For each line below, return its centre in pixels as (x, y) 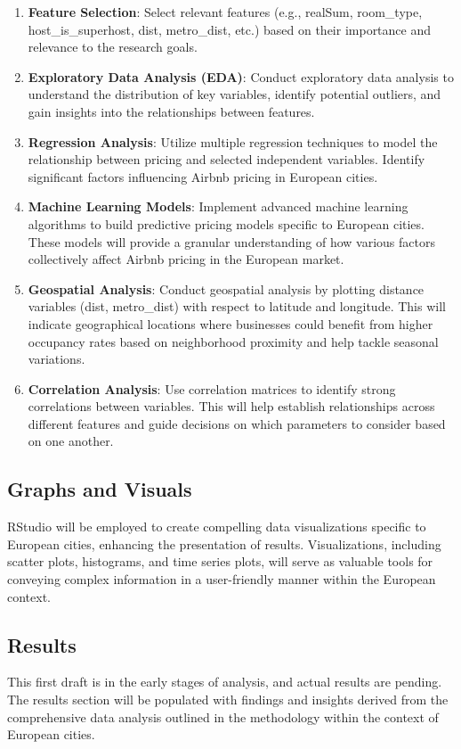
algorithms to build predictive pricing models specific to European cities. (226, 223)
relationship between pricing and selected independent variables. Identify (226, 159)
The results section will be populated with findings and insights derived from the (228, 700)
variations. (57, 359)
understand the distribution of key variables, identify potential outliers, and (235, 94)
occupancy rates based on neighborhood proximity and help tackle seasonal (233, 341)
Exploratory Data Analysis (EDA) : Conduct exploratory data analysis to (241, 76)
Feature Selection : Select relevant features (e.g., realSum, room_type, (225, 12)
